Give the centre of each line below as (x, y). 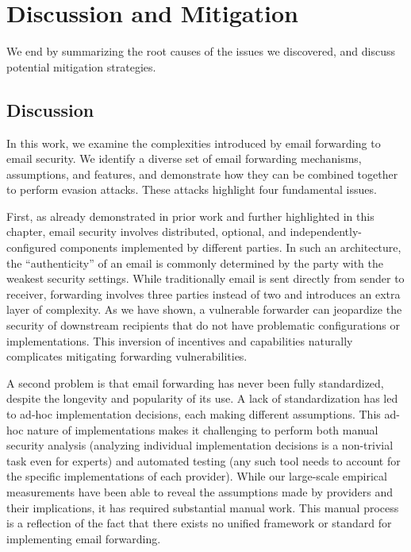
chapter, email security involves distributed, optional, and (146, 232)
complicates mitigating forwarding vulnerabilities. (127, 356)
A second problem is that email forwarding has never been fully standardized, (195, 382)
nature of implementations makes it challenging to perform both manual (203, 429)
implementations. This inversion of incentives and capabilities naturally (180, 340)
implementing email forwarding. (84, 538)
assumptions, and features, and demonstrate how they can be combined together (202, 174)
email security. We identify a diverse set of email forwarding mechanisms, (184, 158)
